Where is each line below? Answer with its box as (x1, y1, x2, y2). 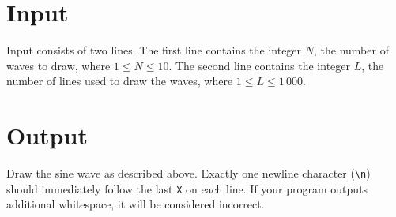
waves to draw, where (6, 57, 111, 73)
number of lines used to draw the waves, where (6, 73, 233, 89)
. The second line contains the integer (168, 57, 351, 73)
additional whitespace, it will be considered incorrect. (6, 196, 265, 212)
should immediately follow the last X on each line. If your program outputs (6, 180, 368, 196)
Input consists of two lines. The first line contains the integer (6, 42, 302, 58)
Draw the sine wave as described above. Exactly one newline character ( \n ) (6, 165, 371, 181)
